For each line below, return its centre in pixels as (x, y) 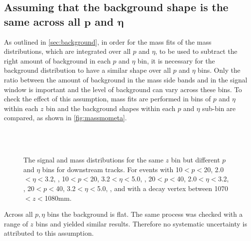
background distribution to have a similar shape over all (88, 70)
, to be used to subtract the (196, 51)
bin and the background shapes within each (111, 108)
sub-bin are (219, 108)
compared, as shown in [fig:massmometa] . (65, 118)
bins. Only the (219, 70)
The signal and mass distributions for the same (93, 160)
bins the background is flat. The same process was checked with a (145, 214)
